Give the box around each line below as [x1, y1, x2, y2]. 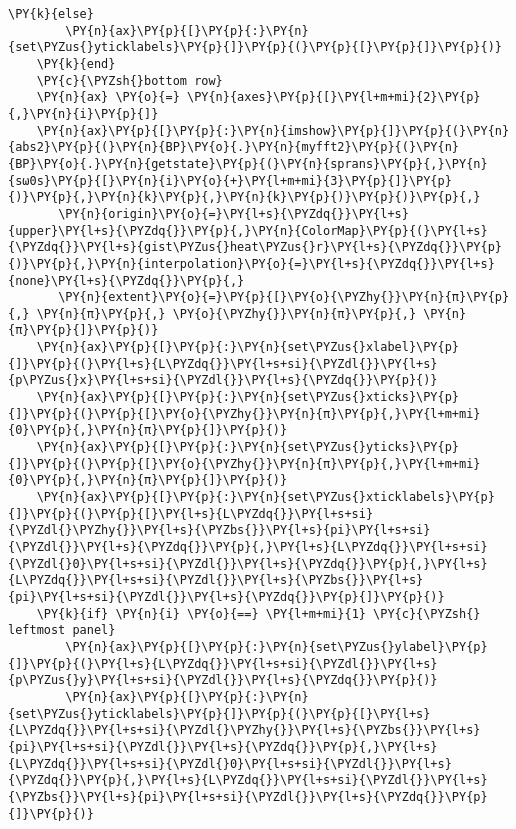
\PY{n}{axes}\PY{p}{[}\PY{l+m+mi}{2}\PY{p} [186, 90, 481, 105]
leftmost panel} [8, 623, 116, 638]
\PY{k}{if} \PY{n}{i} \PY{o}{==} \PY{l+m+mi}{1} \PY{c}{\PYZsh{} [36, 606, 481, 621]
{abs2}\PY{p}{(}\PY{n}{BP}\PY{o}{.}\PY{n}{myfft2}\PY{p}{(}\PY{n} [8, 140, 460, 155]
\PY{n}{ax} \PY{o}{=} [36, 90, 180, 105]
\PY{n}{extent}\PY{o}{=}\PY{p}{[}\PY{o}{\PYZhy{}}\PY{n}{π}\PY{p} [58, 290, 510, 305]
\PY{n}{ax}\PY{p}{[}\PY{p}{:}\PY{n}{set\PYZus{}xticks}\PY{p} [36, 390, 460, 405]
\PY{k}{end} [36, 56, 116, 71]
